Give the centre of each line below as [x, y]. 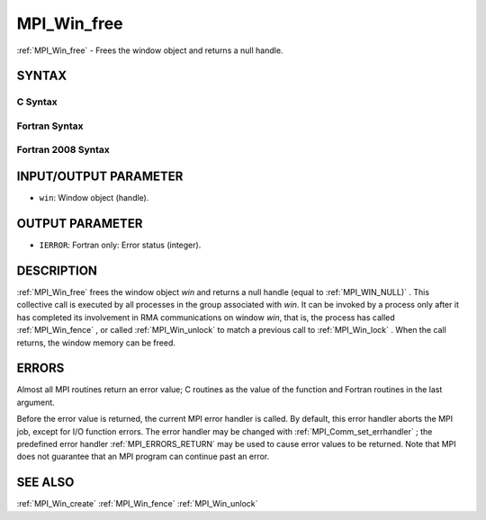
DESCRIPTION [57, 270]
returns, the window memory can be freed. [96, 343]
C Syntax [37, 102]
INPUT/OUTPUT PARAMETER [100, 177]
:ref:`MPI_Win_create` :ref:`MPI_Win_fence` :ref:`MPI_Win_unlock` [137, 504]
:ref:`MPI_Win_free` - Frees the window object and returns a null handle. [150, 50]
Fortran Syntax [50, 126]
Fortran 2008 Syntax [63, 150]
